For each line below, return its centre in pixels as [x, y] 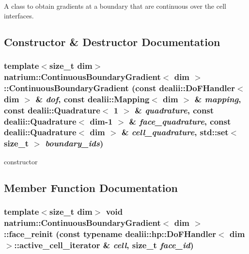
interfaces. [19, 15]
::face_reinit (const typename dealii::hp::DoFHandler [110, 233]
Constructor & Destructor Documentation [112, 41]
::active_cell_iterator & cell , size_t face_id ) [104, 245]
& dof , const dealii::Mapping [93, 99]
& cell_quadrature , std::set [175, 132]
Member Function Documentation [91, 187]
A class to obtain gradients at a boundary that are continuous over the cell [115, 6]
